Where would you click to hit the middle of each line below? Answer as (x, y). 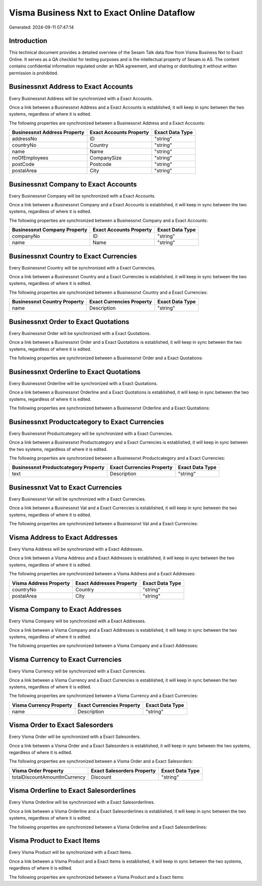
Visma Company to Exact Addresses (65, 610)
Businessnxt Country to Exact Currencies (73, 256)
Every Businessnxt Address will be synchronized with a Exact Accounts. (81, 98)
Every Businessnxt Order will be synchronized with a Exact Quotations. (80, 333)
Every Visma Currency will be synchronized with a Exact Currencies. (77, 671)
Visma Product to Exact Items (55, 841)
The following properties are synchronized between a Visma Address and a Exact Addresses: (102, 574)
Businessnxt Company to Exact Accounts (73, 184)
